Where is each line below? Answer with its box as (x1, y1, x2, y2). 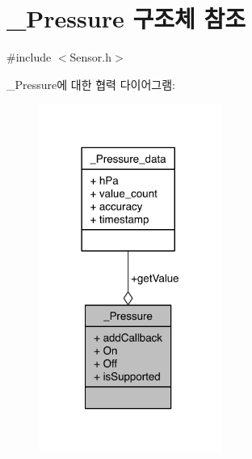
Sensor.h (69, 49, 112, 66)
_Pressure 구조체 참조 (6, 2, 246, 35)
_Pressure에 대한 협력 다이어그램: (6, 75, 175, 92)
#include (6, 49, 52, 66)
